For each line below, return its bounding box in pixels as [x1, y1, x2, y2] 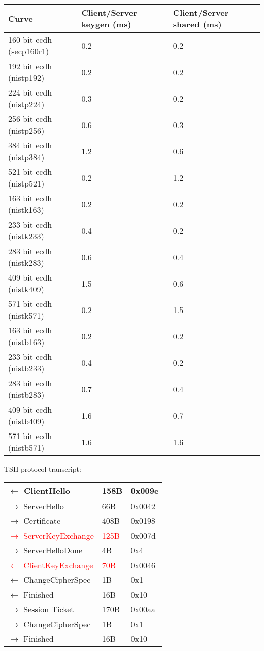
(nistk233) [8, 230, 44, 242]
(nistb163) [8, 336, 45, 348]
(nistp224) [8, 98, 45, 110]
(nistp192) [8, 72, 45, 83]
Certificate [23, 514, 61, 526]
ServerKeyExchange [23, 529, 94, 541]
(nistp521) [8, 177, 45, 189]
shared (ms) [173, 18, 222, 30]
